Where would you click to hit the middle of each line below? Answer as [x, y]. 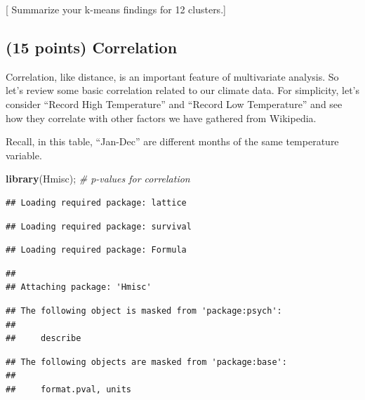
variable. [24, 155]
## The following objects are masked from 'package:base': [146, 362]
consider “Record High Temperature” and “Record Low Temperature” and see [174, 104]
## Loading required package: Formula [96, 250]
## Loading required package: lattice [96, 202]
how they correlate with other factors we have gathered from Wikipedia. [161, 118]
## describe [44, 339]
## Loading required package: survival [99, 226]
